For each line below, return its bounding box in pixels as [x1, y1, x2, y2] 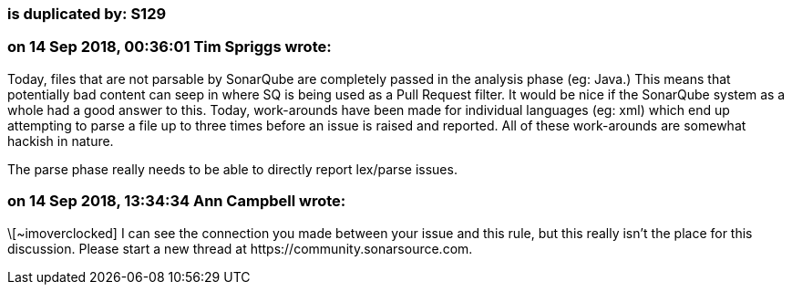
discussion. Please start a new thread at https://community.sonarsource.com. [7, 240, 473, 256]
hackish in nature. [7, 132, 114, 149]
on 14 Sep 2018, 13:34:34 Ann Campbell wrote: [7, 192, 346, 211]
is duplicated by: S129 [7, 5, 167, 23]
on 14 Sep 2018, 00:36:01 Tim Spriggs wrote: [7, 37, 332, 57]
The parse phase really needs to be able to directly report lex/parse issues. [7, 161, 458, 177]
